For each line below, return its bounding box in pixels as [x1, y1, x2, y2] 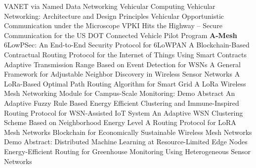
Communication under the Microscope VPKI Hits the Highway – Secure [4, 20, 222, 31]
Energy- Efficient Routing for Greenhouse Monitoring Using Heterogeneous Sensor [4, 146, 251, 156]
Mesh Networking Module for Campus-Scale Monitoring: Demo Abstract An [4, 88, 235, 98]
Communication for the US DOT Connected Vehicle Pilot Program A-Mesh [4, 30, 237, 40]
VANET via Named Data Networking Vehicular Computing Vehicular [4, 1, 215, 11]
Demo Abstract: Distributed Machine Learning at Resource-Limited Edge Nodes [4, 136, 248, 147]
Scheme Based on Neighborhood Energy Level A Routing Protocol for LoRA [4, 117, 236, 127]
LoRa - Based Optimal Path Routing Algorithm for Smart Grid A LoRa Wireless [4, 78, 246, 88]
